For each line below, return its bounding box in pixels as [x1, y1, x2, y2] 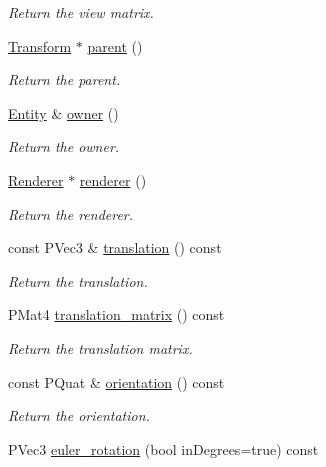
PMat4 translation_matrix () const [8, 304, 225, 325]
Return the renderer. [8, 203, 134, 224]
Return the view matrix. [8, 2, 154, 22]
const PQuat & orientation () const [8, 371, 225, 392]
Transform [8, 35, 72, 56]
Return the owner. [8, 136, 120, 157]
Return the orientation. [8, 405, 150, 426]
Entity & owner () [8, 102, 119, 123]
